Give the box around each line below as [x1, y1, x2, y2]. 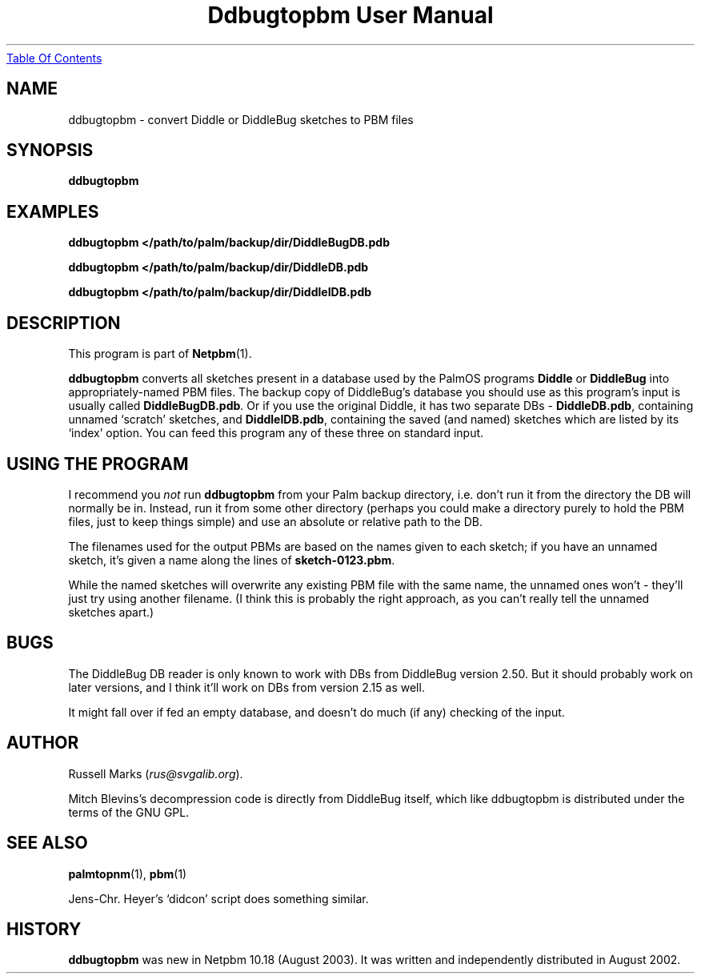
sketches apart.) [68, 604, 154, 619]
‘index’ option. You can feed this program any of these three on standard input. [68, 426, 484, 440]
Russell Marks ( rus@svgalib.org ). [68, 766, 243, 781]
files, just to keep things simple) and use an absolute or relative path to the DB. [68, 514, 483, 528]
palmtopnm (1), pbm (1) [68, 866, 187, 881]
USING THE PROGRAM [6, 453, 189, 474]
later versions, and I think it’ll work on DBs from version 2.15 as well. [68, 680, 425, 694]
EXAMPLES [6, 201, 99, 222]
